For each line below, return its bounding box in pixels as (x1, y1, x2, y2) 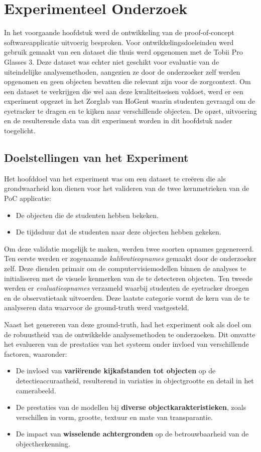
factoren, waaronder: (4, 348, 67, 359)
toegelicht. (4, 125, 36, 136)
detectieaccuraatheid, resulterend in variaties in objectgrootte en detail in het (16, 375, 254, 385)
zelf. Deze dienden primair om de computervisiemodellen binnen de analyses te (4, 263, 246, 274)
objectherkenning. (16, 438, 70, 448)
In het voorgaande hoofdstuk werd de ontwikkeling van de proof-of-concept (4, 27, 234, 38)
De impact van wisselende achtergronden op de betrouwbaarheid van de (16, 428, 249, 439)
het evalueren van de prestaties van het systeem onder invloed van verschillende (4, 339, 249, 349)
